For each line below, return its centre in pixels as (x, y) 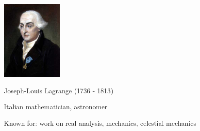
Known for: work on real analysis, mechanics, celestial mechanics (100, 123)
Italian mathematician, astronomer (56, 107)
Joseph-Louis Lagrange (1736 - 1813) (59, 90)
